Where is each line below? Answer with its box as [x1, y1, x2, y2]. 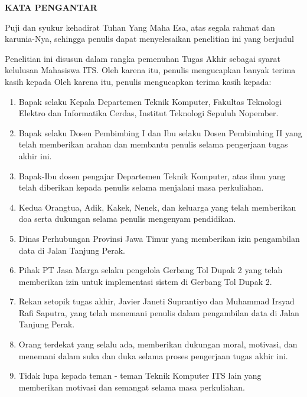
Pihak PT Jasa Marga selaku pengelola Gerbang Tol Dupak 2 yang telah [18, 264, 283, 276]
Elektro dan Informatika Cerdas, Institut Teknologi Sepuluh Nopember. [18, 107, 279, 119]
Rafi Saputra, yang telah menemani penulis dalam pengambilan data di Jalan [18, 306, 299, 319]
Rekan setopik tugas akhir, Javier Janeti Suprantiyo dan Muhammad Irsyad [18, 295, 295, 307]
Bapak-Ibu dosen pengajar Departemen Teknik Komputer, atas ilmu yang [18, 169, 286, 182]
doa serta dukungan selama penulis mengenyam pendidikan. [18, 212, 236, 225]
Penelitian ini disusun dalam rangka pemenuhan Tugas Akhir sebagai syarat [5, 52, 281, 64]
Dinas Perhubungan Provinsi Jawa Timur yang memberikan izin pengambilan [18, 232, 300, 244]
